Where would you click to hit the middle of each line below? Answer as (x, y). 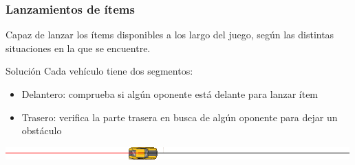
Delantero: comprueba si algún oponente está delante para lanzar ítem (170, 94)
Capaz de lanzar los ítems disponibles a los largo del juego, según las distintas (170, 35)
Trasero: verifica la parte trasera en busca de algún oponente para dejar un (180, 117)
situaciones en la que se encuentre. (78, 48)
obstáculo (42, 130)
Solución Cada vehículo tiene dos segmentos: (99, 71)
